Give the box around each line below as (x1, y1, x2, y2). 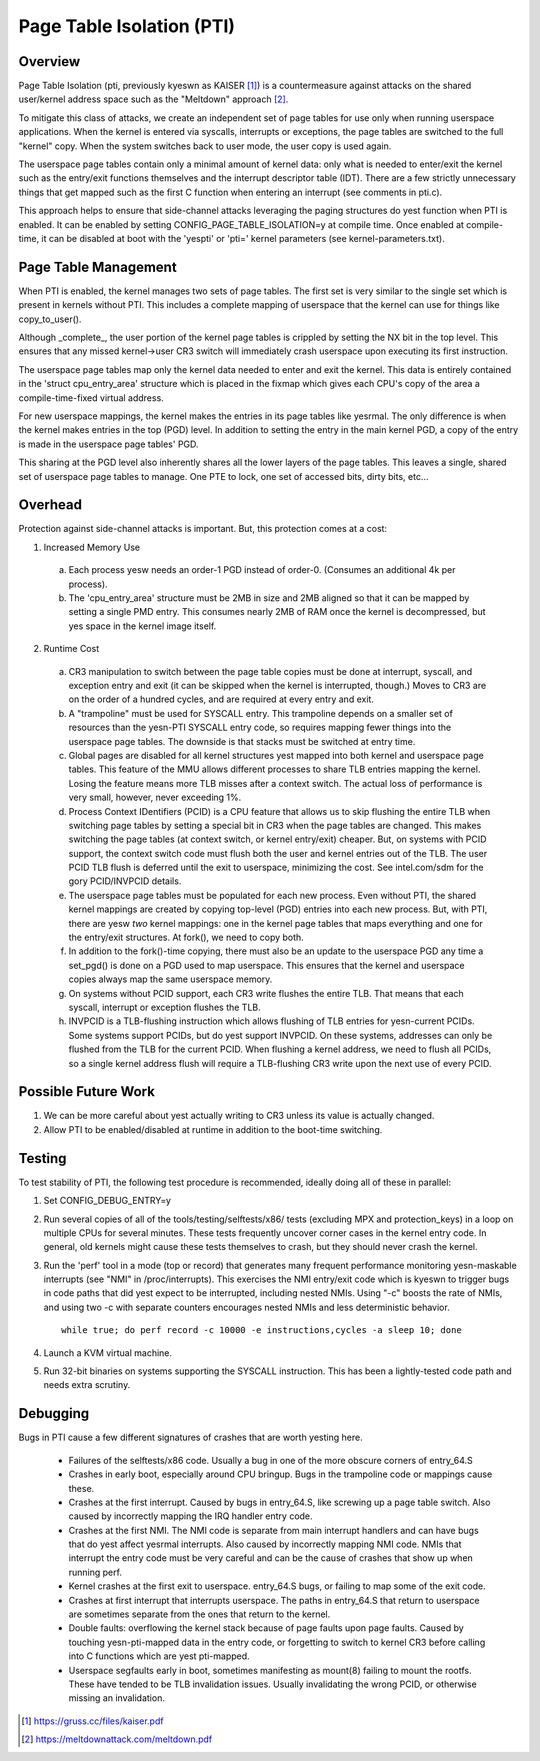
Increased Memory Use (43, 541, 141, 553)
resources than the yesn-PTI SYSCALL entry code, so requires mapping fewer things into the (68, 721, 452, 734)
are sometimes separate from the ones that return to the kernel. (68, 1608, 331, 1620)
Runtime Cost (43, 643, 100, 655)
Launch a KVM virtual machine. (43, 1346, 173, 1359)
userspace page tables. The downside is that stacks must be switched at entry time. (68, 735, 416, 747)
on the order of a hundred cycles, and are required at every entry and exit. (68, 693, 375, 705)
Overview (18, 53, 81, 70)
